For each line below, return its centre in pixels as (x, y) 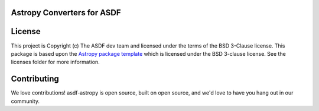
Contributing (35, 79)
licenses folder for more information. (55, 62)
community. (25, 101)
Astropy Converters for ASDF (66, 13)
